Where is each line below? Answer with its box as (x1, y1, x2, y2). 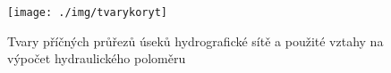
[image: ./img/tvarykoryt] (7, 6, 167, 19)
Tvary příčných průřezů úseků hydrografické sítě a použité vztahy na (7, 31, 384, 50)
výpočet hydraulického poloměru (7, 49, 186, 68)
